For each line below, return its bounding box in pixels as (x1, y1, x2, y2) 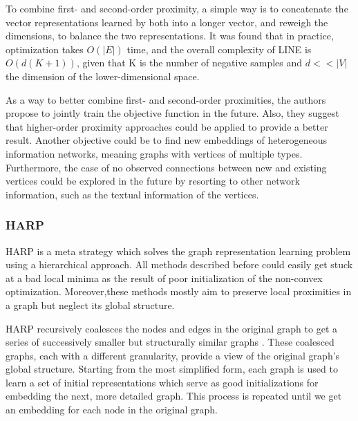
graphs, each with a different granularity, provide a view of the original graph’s (6, 348, 340, 362)
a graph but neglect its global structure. (6, 297, 175, 312)
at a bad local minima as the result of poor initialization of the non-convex (6, 270, 323, 285)
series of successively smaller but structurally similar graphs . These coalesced (6, 335, 335, 349)
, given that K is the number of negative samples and (76, 55, 303, 70)
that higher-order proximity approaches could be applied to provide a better (6, 119, 328, 133)
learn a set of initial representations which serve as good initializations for (6, 375, 319, 389)
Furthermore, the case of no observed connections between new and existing (6, 160, 327, 174)
